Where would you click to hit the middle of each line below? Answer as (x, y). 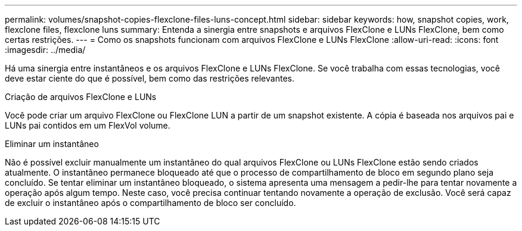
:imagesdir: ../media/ (45, 50)
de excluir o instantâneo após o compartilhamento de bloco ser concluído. (150, 203)
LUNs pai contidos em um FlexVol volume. (88, 125)
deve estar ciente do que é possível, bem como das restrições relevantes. (150, 78)
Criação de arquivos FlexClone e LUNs (81, 97)
